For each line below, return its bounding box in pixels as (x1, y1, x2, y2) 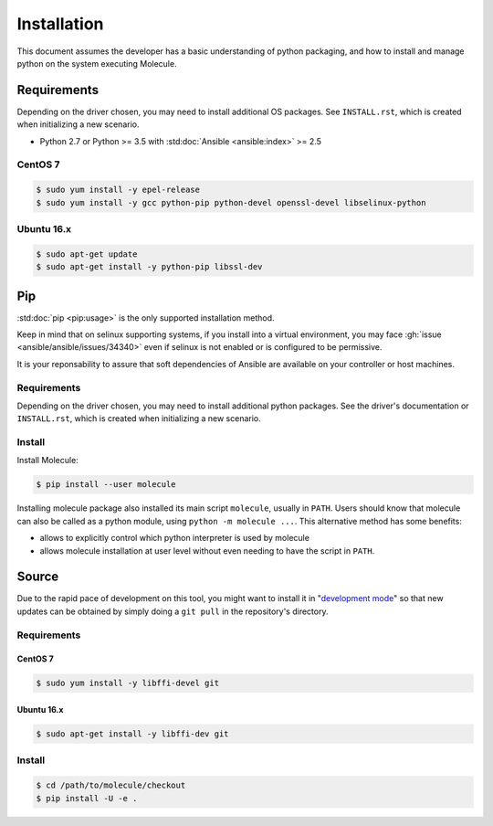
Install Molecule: (16, 455, 79, 466)
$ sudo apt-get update (36, 249, 138, 259)
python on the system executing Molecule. (16, 58, 177, 69)
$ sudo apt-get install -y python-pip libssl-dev (36, 261, 263, 272)
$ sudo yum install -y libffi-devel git (36, 678, 219, 689)
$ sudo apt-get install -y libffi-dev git (36, 729, 229, 739)
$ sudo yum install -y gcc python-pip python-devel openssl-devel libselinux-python (36, 197, 426, 207)
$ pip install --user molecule (36, 480, 177, 490)
